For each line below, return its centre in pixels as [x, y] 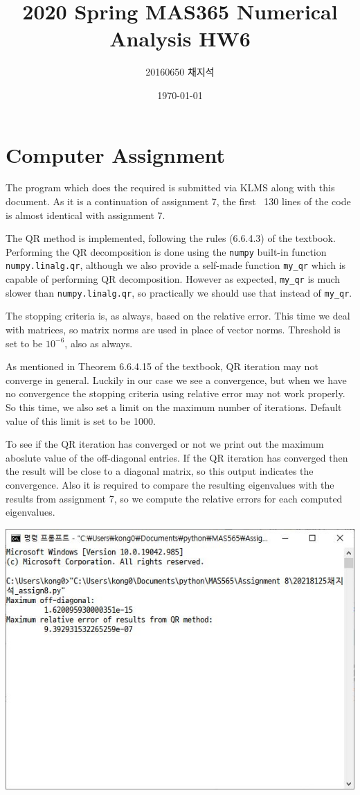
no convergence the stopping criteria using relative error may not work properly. [175, 393]
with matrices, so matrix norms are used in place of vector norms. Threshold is [173, 330]
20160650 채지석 [180, 72]
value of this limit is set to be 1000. [81, 420]
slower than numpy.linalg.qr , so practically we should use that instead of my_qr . [179, 292]
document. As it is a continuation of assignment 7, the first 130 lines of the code [178, 201]
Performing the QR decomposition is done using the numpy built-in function [166, 251]
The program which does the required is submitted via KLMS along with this [170, 187]
